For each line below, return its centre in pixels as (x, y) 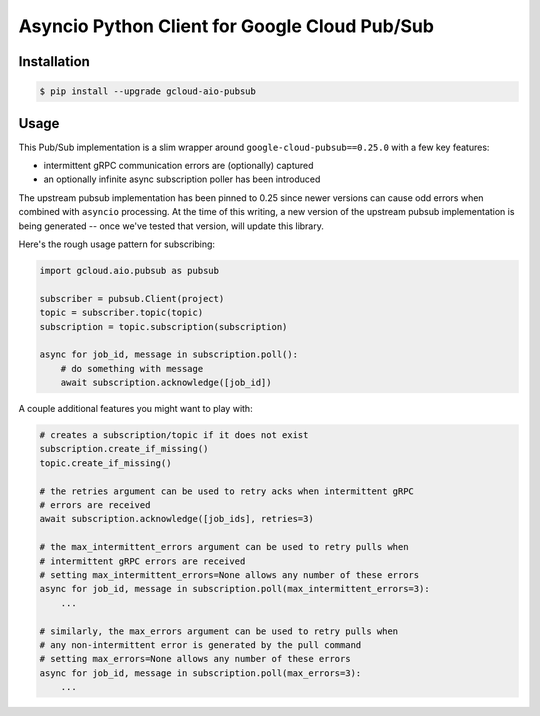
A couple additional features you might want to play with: (136, 409)
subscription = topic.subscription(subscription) (163, 326)
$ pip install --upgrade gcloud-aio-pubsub (148, 91)
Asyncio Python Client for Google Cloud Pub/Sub (226, 26)
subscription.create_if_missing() (124, 449)
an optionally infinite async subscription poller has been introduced (182, 179)
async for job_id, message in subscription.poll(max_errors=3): (200, 673)
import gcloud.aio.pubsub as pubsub (129, 270)
